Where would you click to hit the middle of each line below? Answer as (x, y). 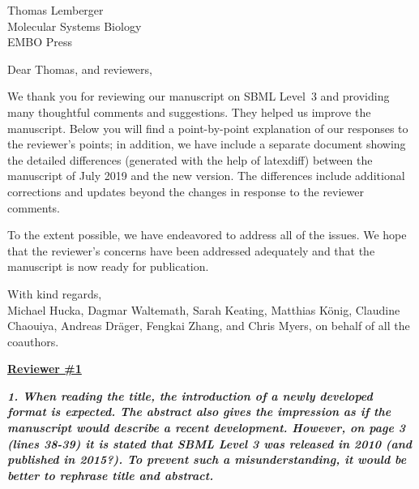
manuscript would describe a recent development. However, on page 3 (206, 428)
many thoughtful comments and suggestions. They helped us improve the (189, 112)
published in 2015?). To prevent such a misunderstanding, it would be (207, 459)
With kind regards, (55, 293)
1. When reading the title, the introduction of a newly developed (190, 395)
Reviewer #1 (45, 369)
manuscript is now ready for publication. (108, 266)
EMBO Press (40, 42)
